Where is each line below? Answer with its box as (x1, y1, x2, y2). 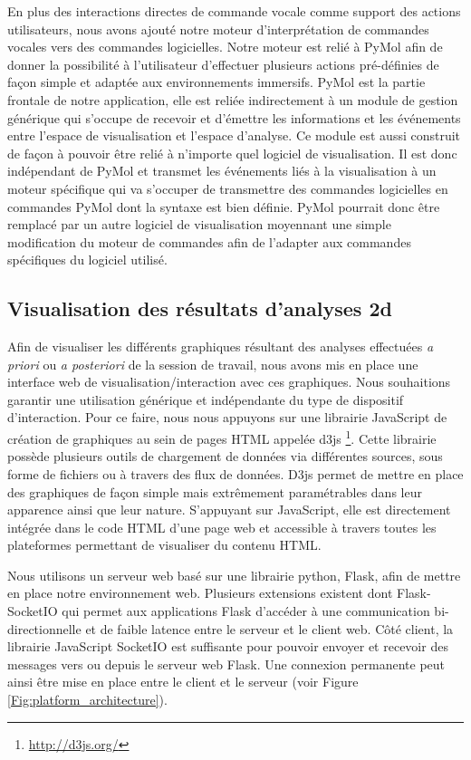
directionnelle (7, 619, 82, 638)
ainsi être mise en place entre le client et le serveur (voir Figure (7, 672, 359, 691)
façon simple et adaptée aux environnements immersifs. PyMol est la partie (7, 72, 426, 91)
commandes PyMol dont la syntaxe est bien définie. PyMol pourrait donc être (7, 197, 440, 216)
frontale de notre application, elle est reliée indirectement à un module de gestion (7, 90, 458, 109)
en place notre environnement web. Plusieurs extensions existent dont (7, 583, 393, 602)
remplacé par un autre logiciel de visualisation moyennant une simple (7, 215, 391, 234)
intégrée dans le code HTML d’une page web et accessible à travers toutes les (7, 517, 437, 536)
